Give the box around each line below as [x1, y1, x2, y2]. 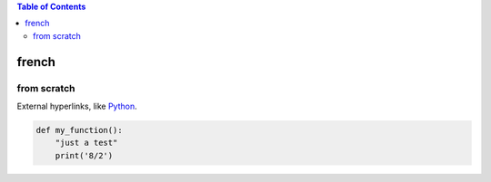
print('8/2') [55, 150, 114, 160]
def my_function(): [35, 125, 123, 135]
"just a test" [55, 138, 118, 148]
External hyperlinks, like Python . [16, 101, 137, 111]
